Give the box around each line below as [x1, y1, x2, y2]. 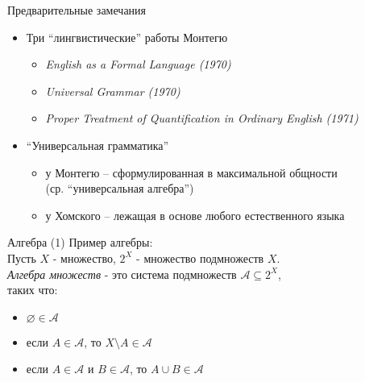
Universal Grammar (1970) [45, 82, 180, 99]
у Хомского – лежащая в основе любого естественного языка [45, 206, 345, 223]
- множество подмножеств [136, 249, 264, 266]
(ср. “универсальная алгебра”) [45, 180, 194, 197]
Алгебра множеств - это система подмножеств [7, 265, 237, 282]
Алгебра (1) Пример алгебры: [7, 234, 153, 251]
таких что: [7, 281, 58, 298]
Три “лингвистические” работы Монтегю [26, 28, 228, 45]
